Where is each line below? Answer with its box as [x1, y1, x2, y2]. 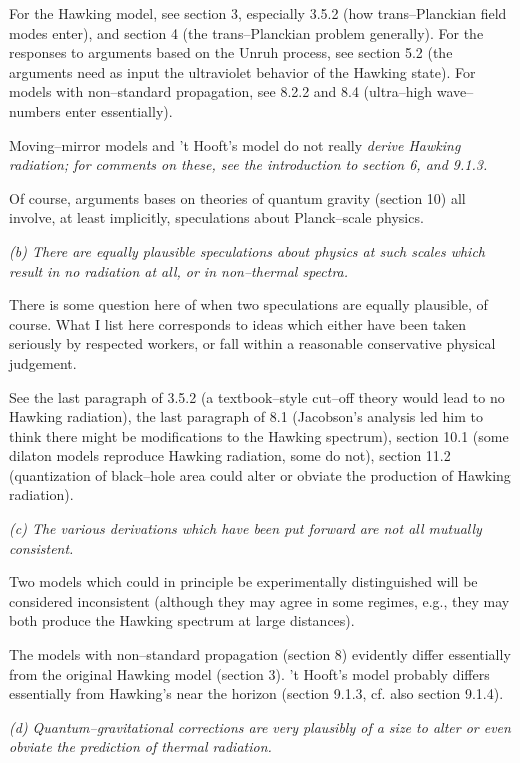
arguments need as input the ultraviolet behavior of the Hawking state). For [9, 61, 476, 82]
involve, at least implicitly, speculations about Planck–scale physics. [9, 207, 424, 228]
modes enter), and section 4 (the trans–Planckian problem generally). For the [9, 22, 484, 43]
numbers [9, 100, 61, 121]
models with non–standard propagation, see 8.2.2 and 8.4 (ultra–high [9, 81, 433, 102]
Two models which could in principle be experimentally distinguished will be [9, 571, 478, 592]
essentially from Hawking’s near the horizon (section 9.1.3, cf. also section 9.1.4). [9, 683, 504, 704]
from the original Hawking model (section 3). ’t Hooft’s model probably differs [9, 663, 490, 684]
